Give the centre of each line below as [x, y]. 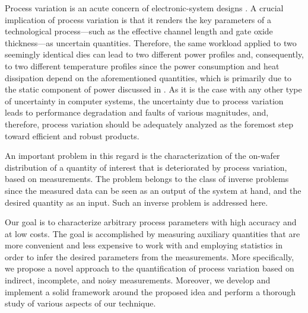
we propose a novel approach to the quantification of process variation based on [150, 268]
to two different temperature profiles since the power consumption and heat [142, 66]
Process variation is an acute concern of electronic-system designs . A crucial [144, 8]
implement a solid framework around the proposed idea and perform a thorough [150, 291]
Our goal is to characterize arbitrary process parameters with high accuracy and [151, 222]
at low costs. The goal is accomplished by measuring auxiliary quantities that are [153, 233]
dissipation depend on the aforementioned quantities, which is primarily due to [148, 77]
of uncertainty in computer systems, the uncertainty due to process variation [144, 100]
